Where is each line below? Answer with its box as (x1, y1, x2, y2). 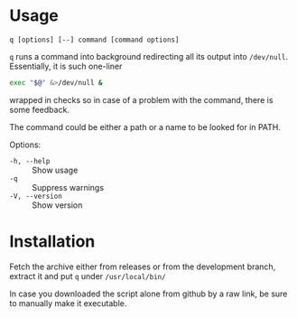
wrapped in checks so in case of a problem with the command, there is (9, 94, 274, 105)
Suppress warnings (32, 182, 105, 192)
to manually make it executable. (9, 297, 127, 308)
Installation (9, 231, 96, 251)
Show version (32, 200, 83, 210)
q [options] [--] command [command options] (9, 35, 180, 44)
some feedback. (9, 104, 70, 115)
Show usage (32, 164, 79, 175)
